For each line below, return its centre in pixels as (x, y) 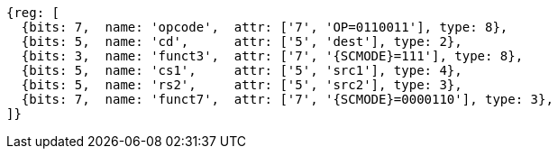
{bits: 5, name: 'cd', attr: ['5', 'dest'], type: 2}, (242, 41)
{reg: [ (33, 13)
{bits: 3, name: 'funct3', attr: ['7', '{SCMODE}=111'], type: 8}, (272, 56)
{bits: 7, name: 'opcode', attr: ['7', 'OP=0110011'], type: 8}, (265, 27)
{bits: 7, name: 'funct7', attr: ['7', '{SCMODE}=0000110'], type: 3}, (287, 99)
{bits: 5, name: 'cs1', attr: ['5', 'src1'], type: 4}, (242, 70)
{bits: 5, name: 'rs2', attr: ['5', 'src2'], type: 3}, (242, 85)
